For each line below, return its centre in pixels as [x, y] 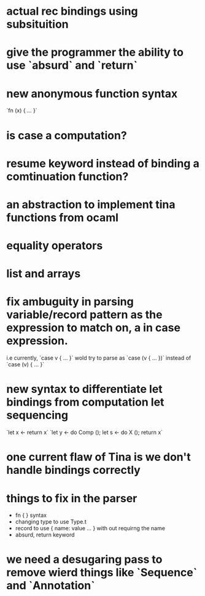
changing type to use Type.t [51, 522]
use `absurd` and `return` [72, 65]
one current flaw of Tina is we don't [99, 457]
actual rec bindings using [72, 11]
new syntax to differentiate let [84, 389]
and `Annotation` [51, 586]
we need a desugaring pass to [84, 559]
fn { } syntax [31, 515]
